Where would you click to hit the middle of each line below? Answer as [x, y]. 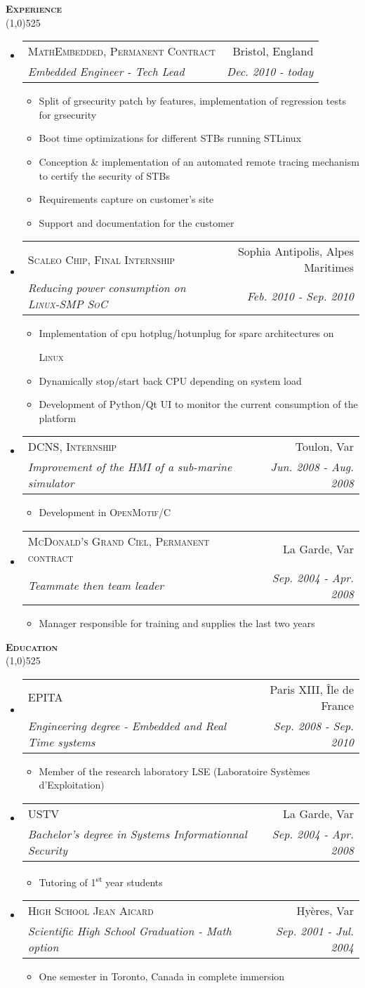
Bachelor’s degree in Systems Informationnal [137, 834]
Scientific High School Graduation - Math [130, 931]
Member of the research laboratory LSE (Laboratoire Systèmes [174, 771]
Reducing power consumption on [107, 288]
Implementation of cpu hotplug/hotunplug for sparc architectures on [186, 333]
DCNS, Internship [72, 447]
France [337, 705]
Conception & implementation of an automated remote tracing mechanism [199, 161]
